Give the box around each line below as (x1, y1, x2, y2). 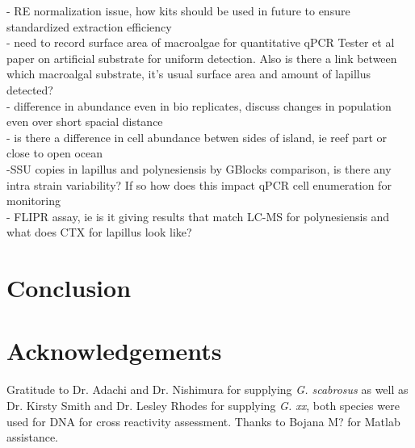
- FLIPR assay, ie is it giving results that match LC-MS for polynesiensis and (6, 207, 390, 224)
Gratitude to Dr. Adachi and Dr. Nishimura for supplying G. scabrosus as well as (6, 381, 409, 398)
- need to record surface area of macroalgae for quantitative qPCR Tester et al (6, 34, 395, 51)
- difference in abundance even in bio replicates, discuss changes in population (6, 97, 392, 114)
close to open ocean (6, 144, 103, 161)
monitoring (6, 192, 61, 209)
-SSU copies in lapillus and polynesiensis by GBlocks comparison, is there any (6, 160, 392, 177)
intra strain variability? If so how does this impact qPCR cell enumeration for (6, 176, 392, 193)
